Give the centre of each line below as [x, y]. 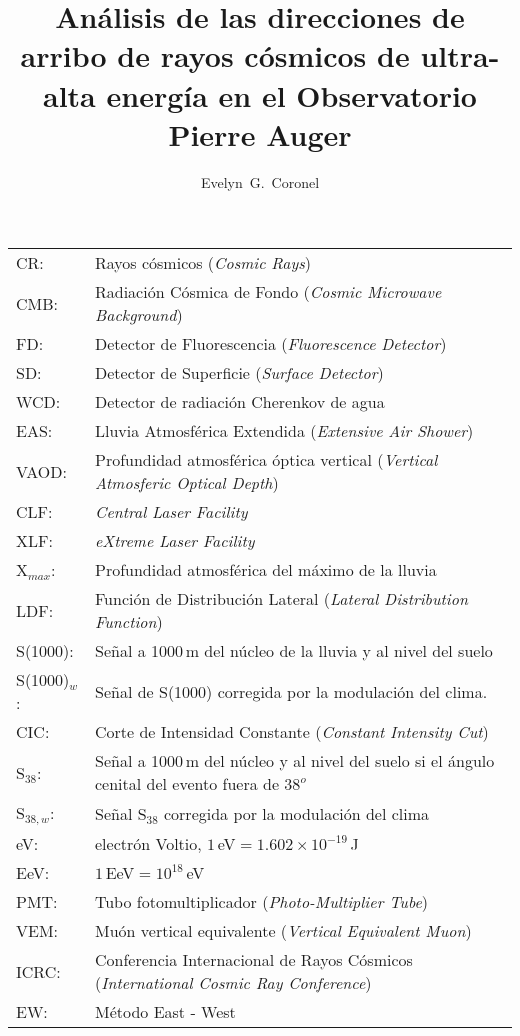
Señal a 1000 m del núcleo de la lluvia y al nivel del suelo [293, 651]
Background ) [138, 315]
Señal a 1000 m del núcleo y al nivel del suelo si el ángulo [294, 761]
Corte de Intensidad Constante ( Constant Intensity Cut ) [291, 732]
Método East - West [165, 1012]
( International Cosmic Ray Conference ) [233, 983]
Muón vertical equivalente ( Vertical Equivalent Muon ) [283, 931]
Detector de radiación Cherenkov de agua [239, 402]
